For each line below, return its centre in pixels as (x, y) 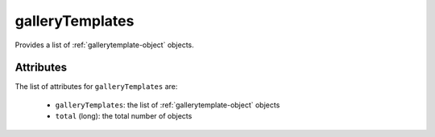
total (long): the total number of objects (124, 116)
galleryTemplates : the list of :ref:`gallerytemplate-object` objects (168, 105)
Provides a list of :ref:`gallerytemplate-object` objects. (105, 45)
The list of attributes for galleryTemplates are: (96, 87)
